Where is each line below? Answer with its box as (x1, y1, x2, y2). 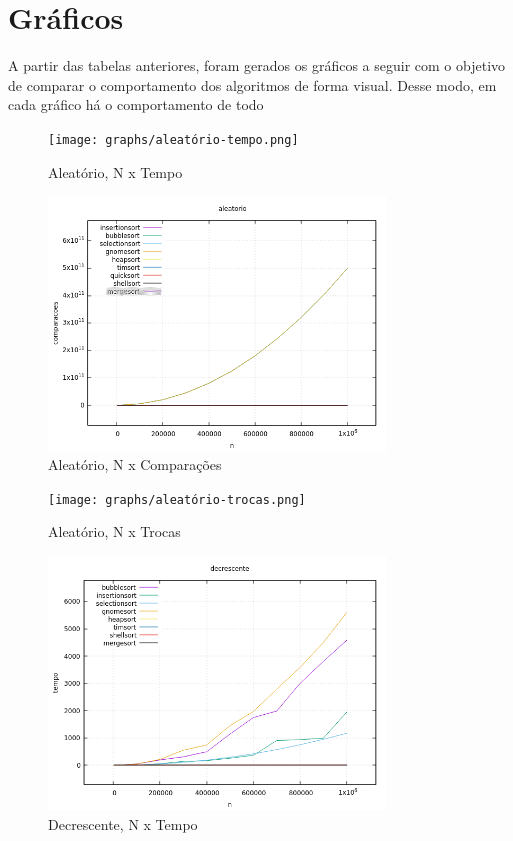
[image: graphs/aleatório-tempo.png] (48, 132, 299, 147)
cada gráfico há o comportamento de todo (8, 94, 264, 115)
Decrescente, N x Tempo (48, 813, 198, 834)
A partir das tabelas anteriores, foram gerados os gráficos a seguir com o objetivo (8, 55, 506, 76)
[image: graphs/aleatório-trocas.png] (48, 492, 306, 507)
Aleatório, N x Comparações (48, 454, 222, 475)
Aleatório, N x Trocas (48, 521, 181, 542)
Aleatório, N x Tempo (48, 161, 183, 182)
